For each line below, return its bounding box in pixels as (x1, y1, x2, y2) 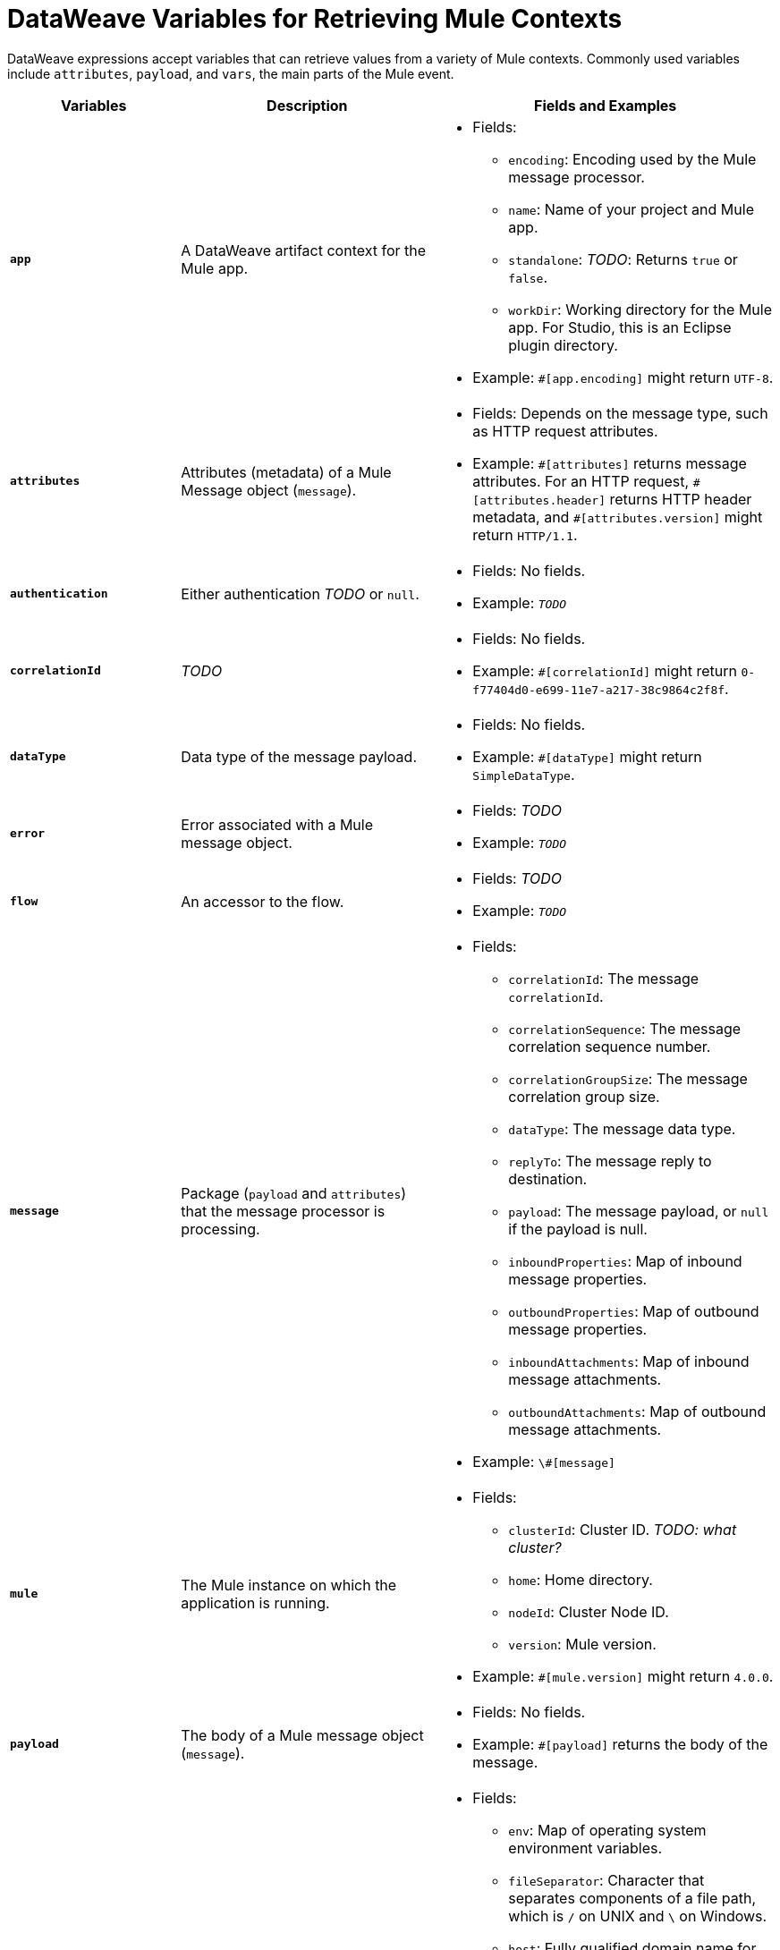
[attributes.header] (472, 493, 606, 507)
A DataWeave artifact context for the (181, 241, 427, 259)
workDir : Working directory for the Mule (508, 300, 773, 318)
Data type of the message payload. (181, 747, 418, 766)
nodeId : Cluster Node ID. (508, 1602, 669, 1621)
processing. (181, 1219, 260, 1238)
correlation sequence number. (508, 1037, 711, 1056)
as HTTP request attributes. (472, 421, 658, 440)
